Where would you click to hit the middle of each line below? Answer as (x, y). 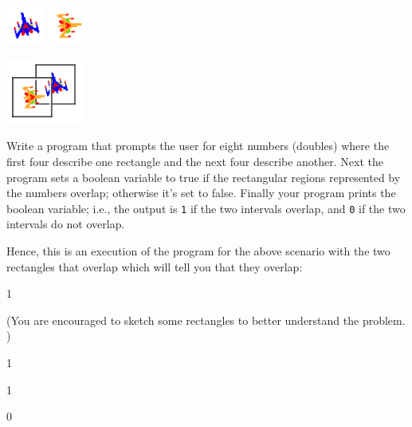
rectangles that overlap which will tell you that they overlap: (155, 266)
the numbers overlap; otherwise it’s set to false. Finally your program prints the (201, 193)
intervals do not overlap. (66, 224)
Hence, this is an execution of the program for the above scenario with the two (198, 250)
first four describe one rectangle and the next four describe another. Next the (195, 161)
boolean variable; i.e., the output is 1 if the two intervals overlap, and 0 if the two (206, 208)
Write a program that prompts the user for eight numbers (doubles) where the (198, 146)
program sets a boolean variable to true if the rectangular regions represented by (204, 177)
